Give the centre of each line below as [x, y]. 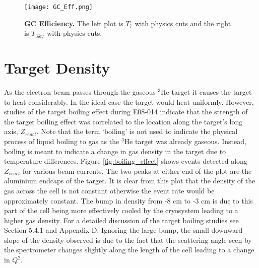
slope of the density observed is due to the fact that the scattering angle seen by [128, 240]
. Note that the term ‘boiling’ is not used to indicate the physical [137, 131]
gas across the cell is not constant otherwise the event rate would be [109, 190]
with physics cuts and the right [183, 23]
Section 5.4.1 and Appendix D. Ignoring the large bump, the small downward [123, 230]
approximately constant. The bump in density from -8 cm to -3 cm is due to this [128, 200]
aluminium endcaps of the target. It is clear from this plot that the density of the [130, 181]
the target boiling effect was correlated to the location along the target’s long [123, 121]
